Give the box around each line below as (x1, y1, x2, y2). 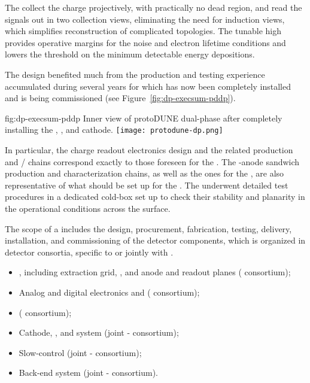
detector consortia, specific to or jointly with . (5, 245, 174, 258)
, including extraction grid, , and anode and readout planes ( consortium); (19, 266, 291, 278)
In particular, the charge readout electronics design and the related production (5, 144, 293, 156)
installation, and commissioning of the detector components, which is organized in (5, 234, 306, 247)
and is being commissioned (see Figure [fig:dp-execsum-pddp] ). (5, 92, 236, 104)
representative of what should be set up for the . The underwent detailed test (5, 178, 288, 191)
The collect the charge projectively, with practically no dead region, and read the (5, 1, 302, 13)
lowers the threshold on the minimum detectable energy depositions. (5, 48, 255, 60)
